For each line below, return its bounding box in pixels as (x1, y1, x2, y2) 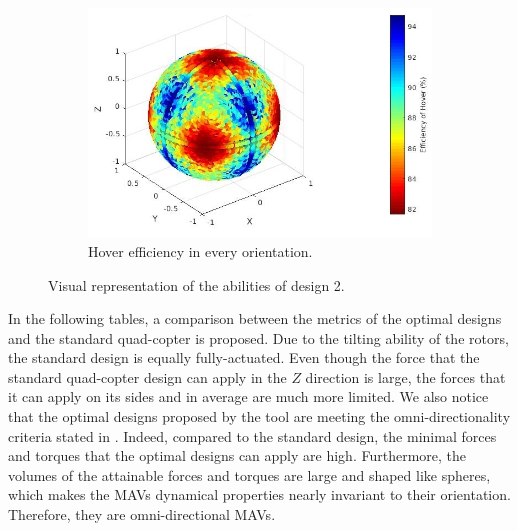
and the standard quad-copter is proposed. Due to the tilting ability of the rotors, (8, 327, 509, 348)
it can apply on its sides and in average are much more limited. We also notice (8, 386, 489, 407)
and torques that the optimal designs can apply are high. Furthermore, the (8, 445, 466, 466)
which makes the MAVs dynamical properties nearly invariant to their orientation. (8, 484, 511, 505)
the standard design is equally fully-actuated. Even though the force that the (8, 347, 480, 368)
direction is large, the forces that (305, 366, 506, 387)
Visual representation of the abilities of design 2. (48, 274, 345, 295)
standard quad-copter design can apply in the (8, 366, 287, 387)
